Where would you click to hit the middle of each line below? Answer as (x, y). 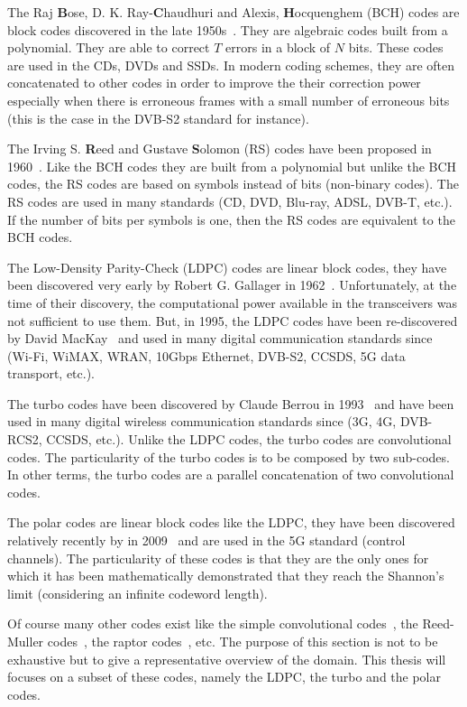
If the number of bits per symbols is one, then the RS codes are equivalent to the (231, 219)
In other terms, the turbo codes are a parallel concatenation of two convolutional (231, 474)
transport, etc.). (51, 373)
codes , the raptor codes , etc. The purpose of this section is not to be (243, 641)
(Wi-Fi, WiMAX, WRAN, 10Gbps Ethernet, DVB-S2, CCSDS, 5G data (206, 355)
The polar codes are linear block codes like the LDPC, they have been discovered (231, 522)
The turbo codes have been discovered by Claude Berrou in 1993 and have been (231, 403)
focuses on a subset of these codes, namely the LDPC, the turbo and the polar (224, 677)
